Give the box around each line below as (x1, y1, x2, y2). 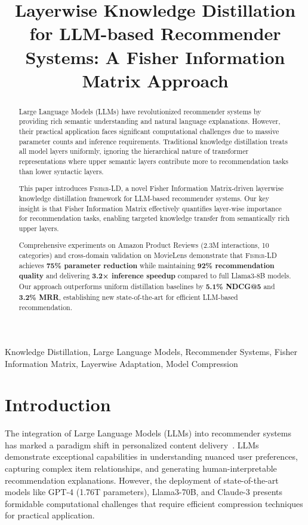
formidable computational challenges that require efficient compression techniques (5, 497, 303, 509)
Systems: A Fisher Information (25, 44, 285, 69)
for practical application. (5, 509, 95, 521)
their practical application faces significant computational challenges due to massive (19, 126, 279, 136)
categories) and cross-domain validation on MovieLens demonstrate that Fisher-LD (19, 250, 277, 260)
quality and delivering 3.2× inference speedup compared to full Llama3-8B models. (19, 271, 291, 281)
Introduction (5, 392, 111, 417)
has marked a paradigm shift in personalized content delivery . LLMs (5, 438, 259, 451)
